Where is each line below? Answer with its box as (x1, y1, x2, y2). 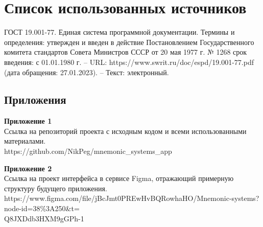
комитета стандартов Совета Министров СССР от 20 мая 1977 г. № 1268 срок (4, 47, 247, 57)
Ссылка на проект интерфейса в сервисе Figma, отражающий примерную (4, 173, 234, 184)
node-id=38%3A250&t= (4, 203, 80, 214)
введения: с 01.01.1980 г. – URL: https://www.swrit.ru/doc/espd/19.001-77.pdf (4, 56, 254, 67)
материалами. (4, 135, 46, 146)
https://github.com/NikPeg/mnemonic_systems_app (4, 146, 172, 156)
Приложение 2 (4, 163, 52, 173)
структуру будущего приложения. (4, 183, 107, 193)
